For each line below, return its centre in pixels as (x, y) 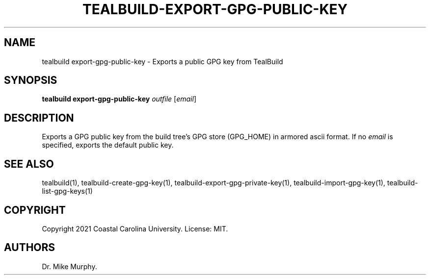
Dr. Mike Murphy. (69, 266)
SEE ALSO (29, 164)
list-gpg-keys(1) (67, 191)
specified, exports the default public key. (108, 145)
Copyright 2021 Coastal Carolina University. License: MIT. (135, 228)
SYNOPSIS (31, 80)
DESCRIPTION (39, 118)
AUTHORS (30, 248)
